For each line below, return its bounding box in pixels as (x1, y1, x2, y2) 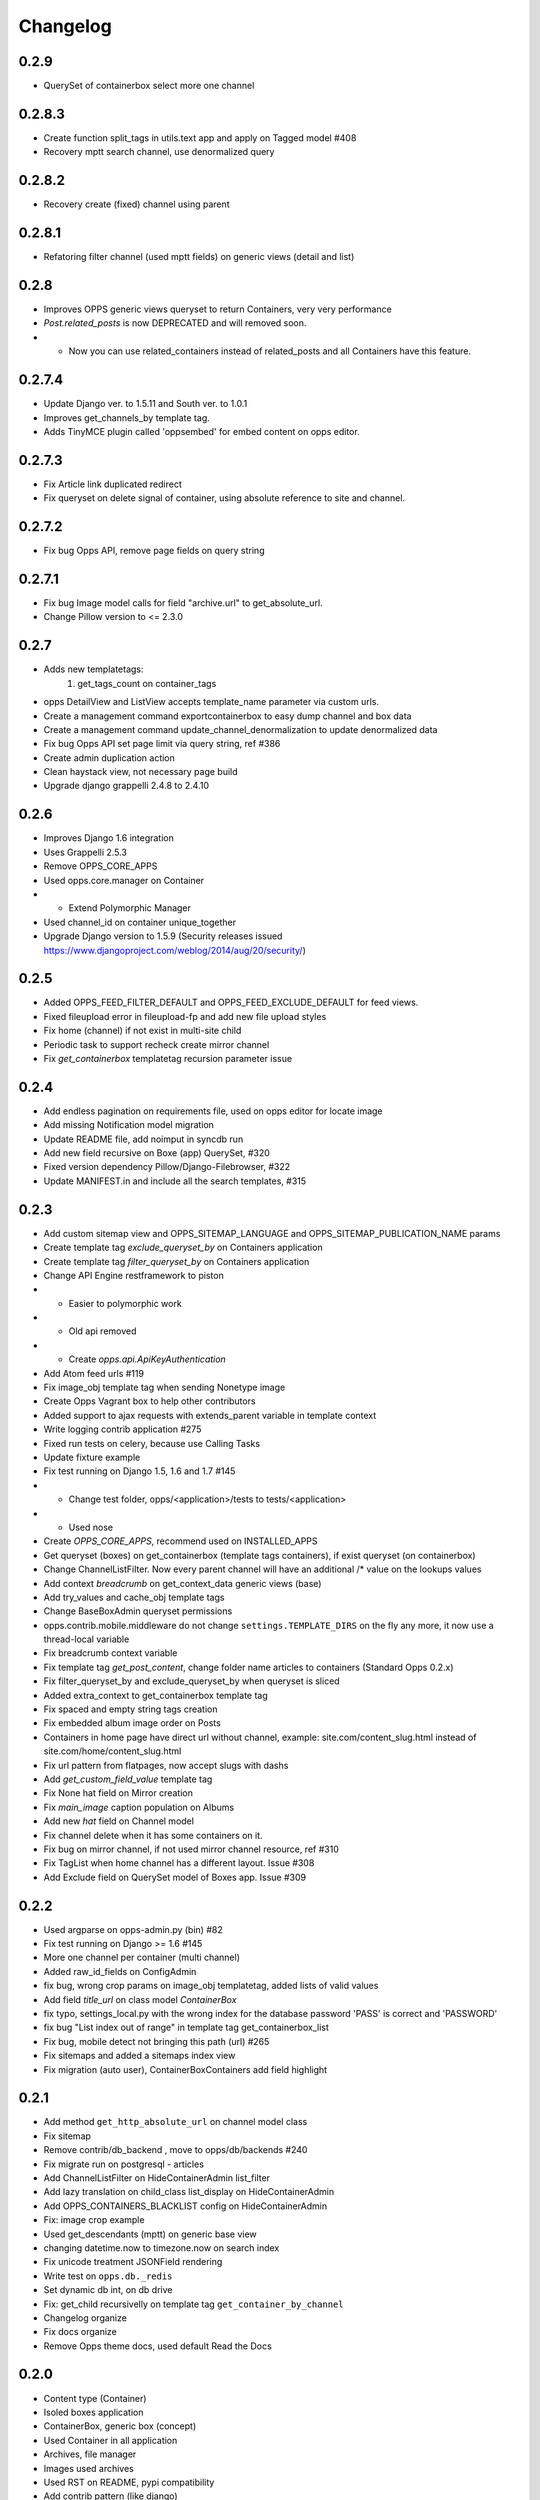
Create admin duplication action (43, 751, 175, 764)
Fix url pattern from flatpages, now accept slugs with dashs (43, 1759, 289, 1771)
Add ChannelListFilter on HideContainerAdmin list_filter (43, 2171, 270, 2184)
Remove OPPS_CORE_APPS (43, 860, 158, 872)
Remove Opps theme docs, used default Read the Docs (43, 2340, 272, 2352)
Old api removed (68, 1325, 137, 1337)
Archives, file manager (43, 2448, 137, 2460)
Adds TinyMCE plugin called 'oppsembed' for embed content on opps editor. (43, 425, 360, 437)
